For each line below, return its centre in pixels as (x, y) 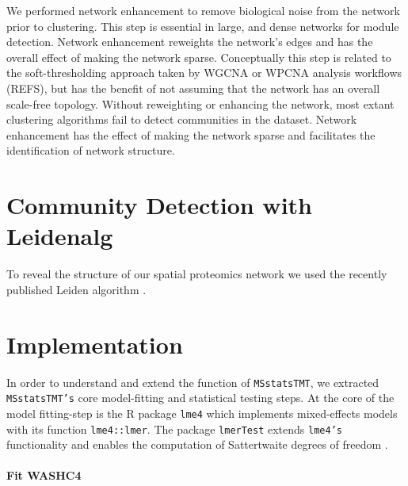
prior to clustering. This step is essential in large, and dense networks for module (203, 26)
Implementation (95, 344)
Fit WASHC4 (44, 475)
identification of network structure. (91, 150)
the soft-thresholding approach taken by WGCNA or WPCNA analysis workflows (204, 73)
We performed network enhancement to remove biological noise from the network (203, 10)
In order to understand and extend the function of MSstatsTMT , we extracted (193, 382)
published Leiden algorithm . (76, 289)
